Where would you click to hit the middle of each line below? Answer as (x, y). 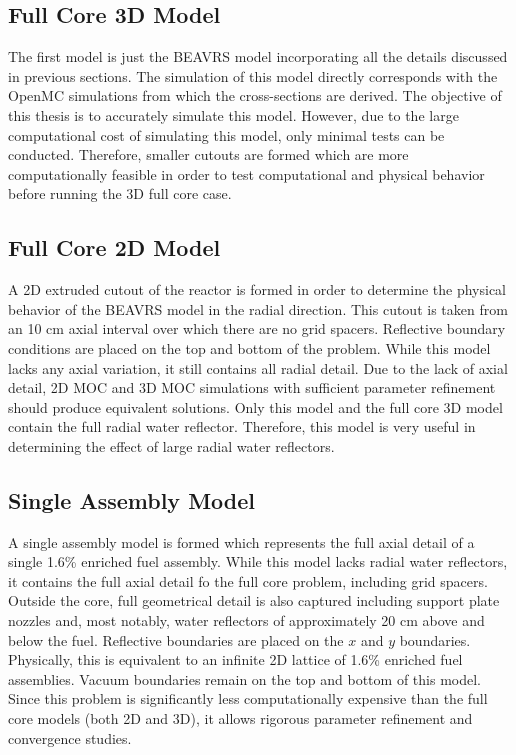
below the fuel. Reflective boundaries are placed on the (176, 639)
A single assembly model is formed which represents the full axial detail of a (241, 541)
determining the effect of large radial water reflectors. (171, 445)
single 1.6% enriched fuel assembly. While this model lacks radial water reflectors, (258, 561)
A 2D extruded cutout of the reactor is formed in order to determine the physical (257, 289)
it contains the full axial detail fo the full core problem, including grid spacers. (248, 580)
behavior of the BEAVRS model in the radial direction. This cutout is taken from (258, 308)
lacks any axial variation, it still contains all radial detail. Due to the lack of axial (258, 367)
